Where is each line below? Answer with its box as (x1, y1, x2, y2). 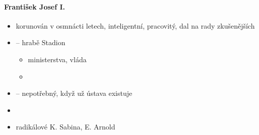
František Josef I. (4, 1, 66, 12)
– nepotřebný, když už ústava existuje (16, 88, 133, 98)
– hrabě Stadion (16, 37, 66, 48)
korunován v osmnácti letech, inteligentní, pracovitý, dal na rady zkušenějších (16, 20, 255, 31)
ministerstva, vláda (28, 54, 87, 64)
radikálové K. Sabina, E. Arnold (16, 121, 115, 132)
